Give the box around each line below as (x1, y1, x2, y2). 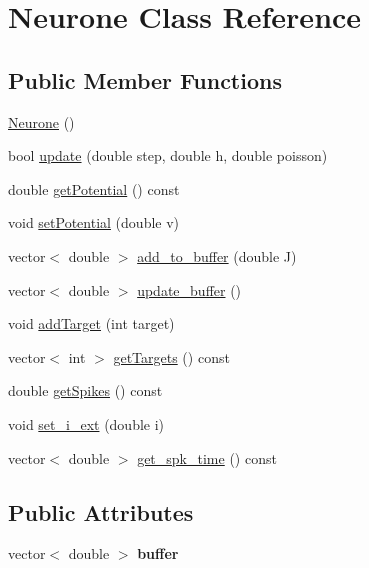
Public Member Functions (8, 64, 282, 95)
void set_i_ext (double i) (8, 413, 165, 434)
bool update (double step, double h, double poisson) (8, 145, 328, 166)
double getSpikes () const (8, 380, 163, 401)
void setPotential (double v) (8, 212, 180, 233)
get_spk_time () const (137, 447, 277, 468)
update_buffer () (137, 279, 242, 300)
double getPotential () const (8, 178, 180, 199)
